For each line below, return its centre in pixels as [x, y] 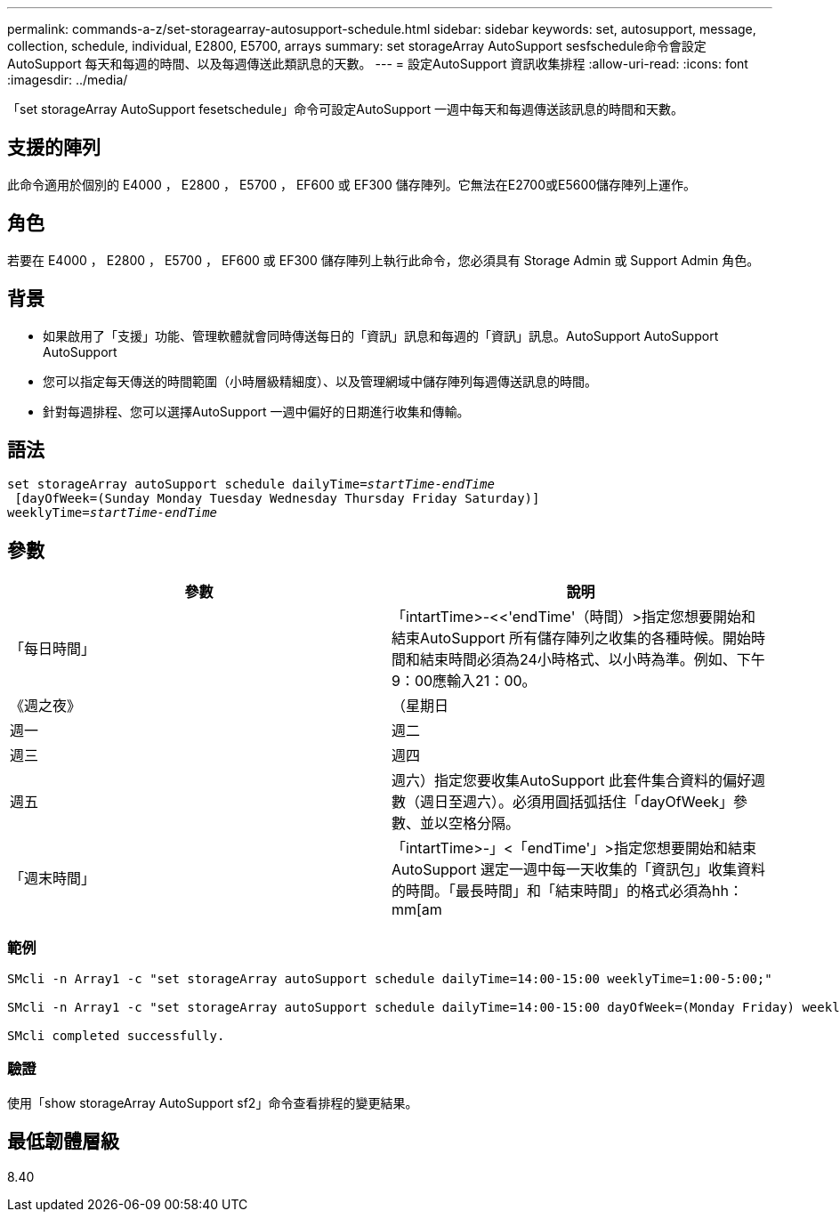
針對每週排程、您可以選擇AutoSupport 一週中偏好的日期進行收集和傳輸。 [256, 411]
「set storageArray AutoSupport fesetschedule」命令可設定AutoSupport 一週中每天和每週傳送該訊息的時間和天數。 [345, 109]
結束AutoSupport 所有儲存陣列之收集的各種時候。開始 [572, 638]
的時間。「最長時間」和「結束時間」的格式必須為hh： [567, 891]
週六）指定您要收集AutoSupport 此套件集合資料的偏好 [572, 781]
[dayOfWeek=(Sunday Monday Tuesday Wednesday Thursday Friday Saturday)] [277, 499]
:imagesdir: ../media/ [68, 80]
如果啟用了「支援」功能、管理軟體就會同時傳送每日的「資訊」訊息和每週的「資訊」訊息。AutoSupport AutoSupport [381, 335]
